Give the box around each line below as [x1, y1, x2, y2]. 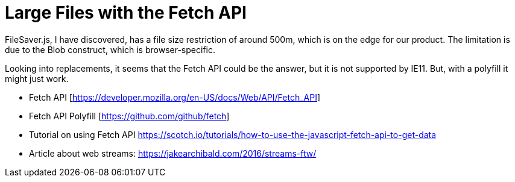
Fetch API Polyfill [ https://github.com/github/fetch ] [29, 110, 230, 121]
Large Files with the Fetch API [5, 2, 247, 23]
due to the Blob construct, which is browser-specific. [5, 44, 215, 55]
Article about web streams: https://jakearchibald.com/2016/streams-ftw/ [29, 148, 317, 158]
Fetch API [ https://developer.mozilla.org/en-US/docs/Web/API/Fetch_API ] [29, 92, 321, 102]
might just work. [5, 73, 69, 84]
